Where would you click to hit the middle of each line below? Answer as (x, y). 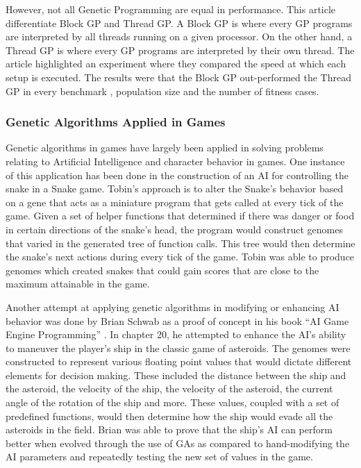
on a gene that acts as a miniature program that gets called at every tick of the (175, 202)
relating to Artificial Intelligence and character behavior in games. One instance (175, 161)
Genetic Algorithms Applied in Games (116, 122)
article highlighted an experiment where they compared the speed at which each (176, 64)
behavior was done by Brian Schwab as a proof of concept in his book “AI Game (177, 320)
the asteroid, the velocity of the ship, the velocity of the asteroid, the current (169, 388)
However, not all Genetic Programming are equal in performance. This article (171, 9)
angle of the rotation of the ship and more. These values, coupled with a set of (173, 402)
